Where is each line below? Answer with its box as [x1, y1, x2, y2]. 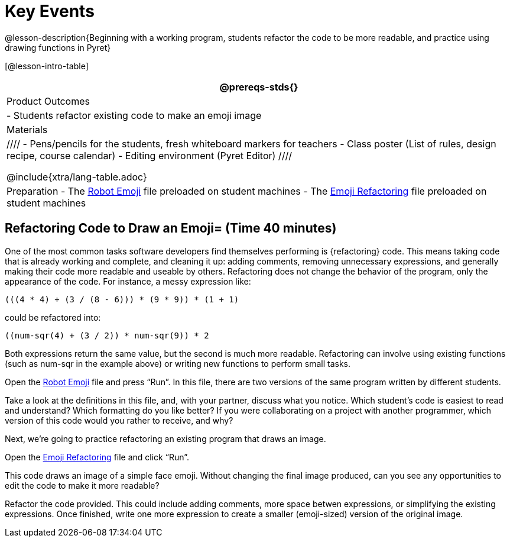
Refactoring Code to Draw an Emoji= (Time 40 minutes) [5, 221, 337, 236]
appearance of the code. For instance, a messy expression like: [5, 276, 251, 286]
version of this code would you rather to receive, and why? [5, 415, 233, 425]
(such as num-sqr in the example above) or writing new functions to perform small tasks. [5, 358, 351, 369]
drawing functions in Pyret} [5, 42, 111, 53]
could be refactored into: [5, 312, 101, 322]
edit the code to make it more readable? [5, 480, 160, 491]
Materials [7, 123, 48, 135]
